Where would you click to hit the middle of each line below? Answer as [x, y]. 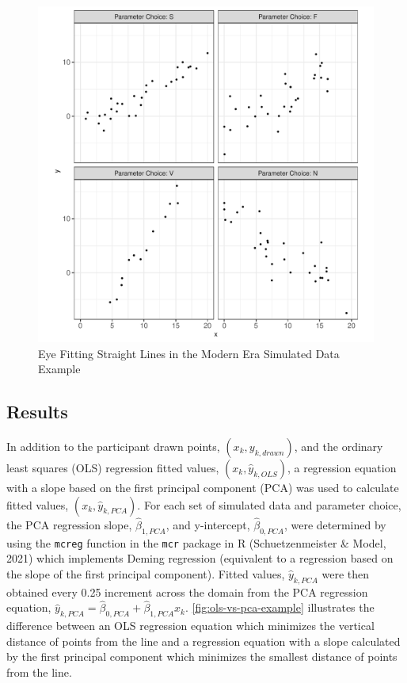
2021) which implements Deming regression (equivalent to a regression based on [200, 558]
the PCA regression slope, [69, 524]
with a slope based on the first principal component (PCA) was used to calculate [203, 487]
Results [37, 412]
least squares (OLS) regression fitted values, [113, 467]
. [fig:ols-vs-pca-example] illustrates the [280, 607]
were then [345, 573]
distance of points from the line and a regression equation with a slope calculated [203, 641]
